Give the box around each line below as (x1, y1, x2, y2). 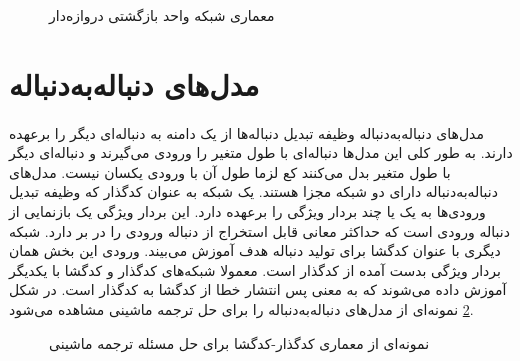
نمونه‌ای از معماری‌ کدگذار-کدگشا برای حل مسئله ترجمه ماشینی (49, 332, 430, 353)
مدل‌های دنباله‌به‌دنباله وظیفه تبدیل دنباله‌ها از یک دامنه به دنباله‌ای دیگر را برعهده (9, 122, 484, 143)
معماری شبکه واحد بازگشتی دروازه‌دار (49, 5, 275, 25)
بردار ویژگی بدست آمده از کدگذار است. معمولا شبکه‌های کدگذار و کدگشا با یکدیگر (9, 259, 501, 280)
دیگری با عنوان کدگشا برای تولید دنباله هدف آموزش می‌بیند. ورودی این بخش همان (9, 240, 501, 261)
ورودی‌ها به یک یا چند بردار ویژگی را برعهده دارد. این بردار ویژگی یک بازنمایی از (9, 200, 486, 221)
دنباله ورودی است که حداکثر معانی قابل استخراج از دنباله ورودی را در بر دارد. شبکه (9, 220, 510, 241)
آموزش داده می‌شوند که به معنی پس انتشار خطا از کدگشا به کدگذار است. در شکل (9, 279, 507, 300)
